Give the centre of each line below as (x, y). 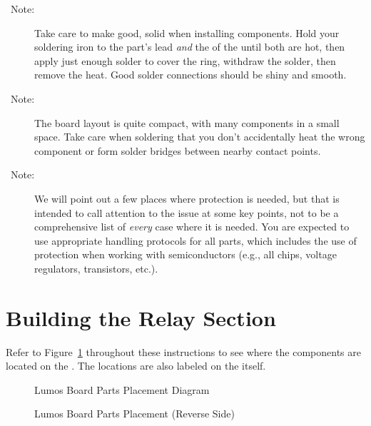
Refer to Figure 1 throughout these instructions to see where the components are (183, 351)
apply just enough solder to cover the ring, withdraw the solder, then (185, 60)
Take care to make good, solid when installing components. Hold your (187, 32)
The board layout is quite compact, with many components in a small (187, 122)
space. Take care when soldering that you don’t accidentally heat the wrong (200, 137)
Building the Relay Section (141, 317)
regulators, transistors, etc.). (96, 268)
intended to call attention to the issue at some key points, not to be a (187, 212)
